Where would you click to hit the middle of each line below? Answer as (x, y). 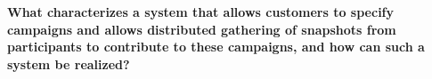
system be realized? (69, 63)
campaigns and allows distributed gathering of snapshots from (202, 29)
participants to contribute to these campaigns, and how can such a (216, 47)
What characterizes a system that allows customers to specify (201, 12)
